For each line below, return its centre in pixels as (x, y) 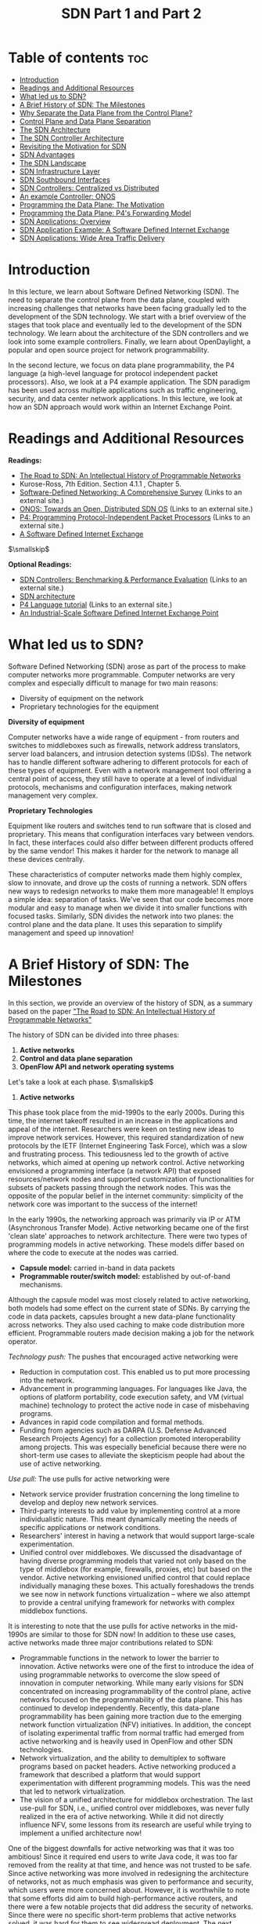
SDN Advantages (47, 155)
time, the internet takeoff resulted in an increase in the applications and (123, 1120)
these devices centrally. (46, 859)
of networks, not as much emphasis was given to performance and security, (131, 1882)
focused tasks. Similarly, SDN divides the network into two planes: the (121, 916)
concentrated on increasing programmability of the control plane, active (135, 1691)
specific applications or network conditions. (90, 1527)
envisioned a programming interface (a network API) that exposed (115, 1170)
